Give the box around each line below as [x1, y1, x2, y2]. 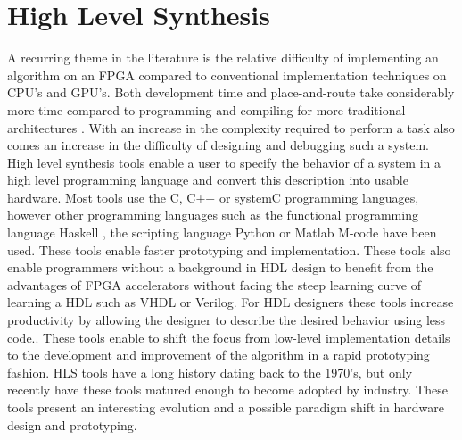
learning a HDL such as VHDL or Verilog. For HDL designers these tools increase [7, 293, 454, 311]
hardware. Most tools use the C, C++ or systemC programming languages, [7, 187, 419, 206]
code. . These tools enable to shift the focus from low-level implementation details [7, 328, 450, 346]
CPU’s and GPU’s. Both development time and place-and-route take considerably [7, 83, 455, 102]
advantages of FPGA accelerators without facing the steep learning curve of [7, 275, 422, 294]
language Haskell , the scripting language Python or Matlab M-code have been [7, 223, 437, 242]
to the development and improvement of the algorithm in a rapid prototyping [7, 345, 430, 364]
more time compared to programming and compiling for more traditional [7, 100, 406, 119]
